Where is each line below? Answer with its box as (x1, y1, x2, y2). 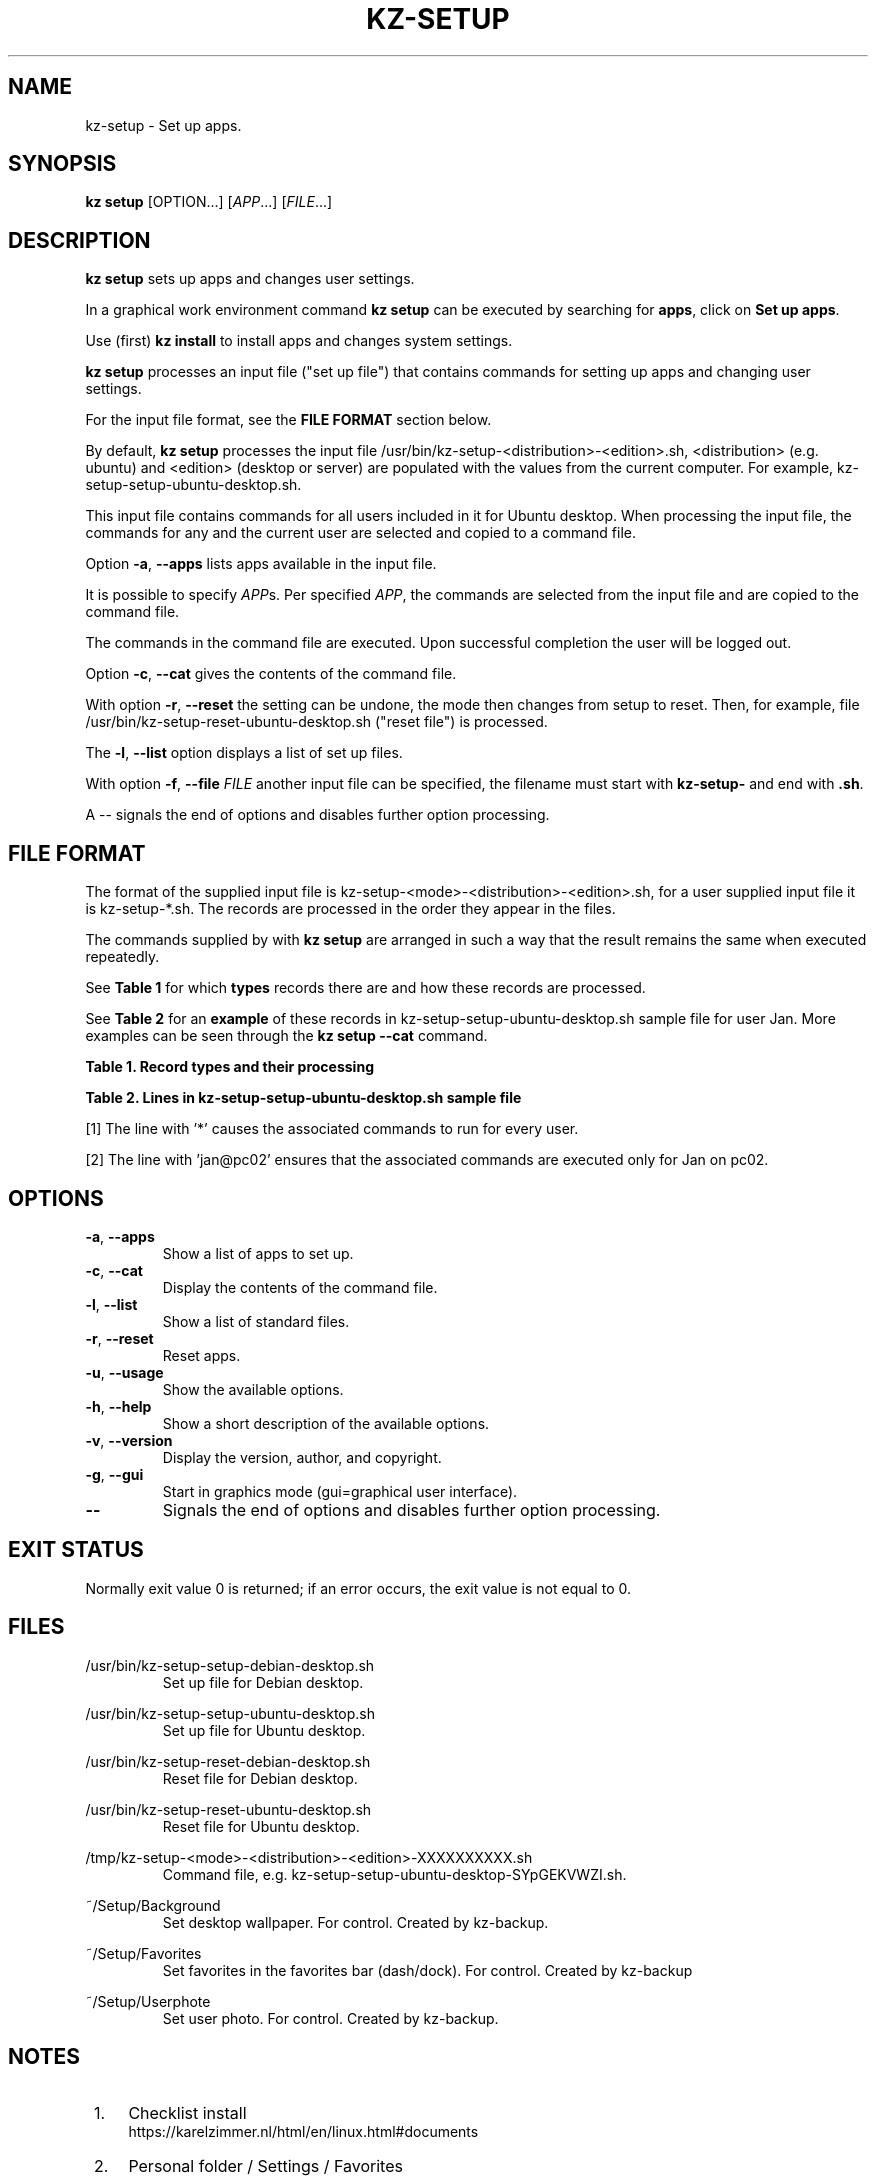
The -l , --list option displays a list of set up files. (85, 744, 403, 762)
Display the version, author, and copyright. (162, 1448, 442, 1466)
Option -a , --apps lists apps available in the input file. (85, 555, 437, 573)
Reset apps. (162, 1346, 241, 1364)
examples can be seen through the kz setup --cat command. (85, 1027, 488, 1045)
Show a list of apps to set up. (162, 1244, 354, 1262)
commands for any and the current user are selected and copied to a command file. (85, 524, 637, 542)
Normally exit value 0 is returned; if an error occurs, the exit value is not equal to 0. (85, 1579, 631, 1597)
